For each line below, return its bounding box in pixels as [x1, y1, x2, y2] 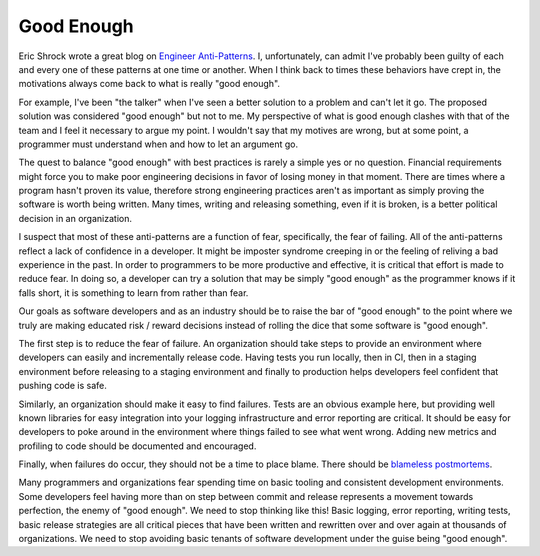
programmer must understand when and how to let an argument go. [18, 138, 299, 150]
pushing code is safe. [18, 380, 107, 392]
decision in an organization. [18, 212, 132, 224]
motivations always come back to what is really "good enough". [18, 78, 280, 90]
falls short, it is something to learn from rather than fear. [18, 286, 249, 299]
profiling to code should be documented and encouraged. [18, 440, 257, 452]
